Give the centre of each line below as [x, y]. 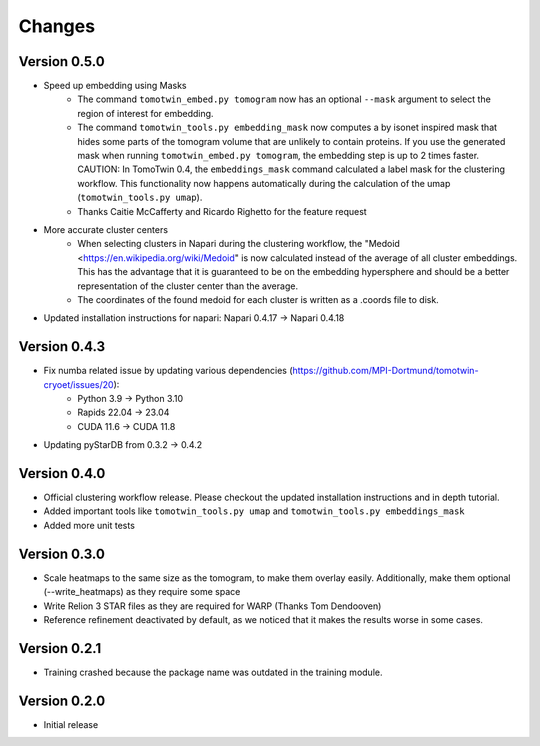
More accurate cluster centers [106, 229]
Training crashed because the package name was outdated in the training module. [213, 672]
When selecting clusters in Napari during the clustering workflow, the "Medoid [238, 244]
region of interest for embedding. [145, 113]
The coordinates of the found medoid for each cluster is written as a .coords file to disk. [258, 299]
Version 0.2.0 [62, 700]
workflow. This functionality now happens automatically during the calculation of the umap [264, 183]
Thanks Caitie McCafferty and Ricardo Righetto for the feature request [222, 211]
